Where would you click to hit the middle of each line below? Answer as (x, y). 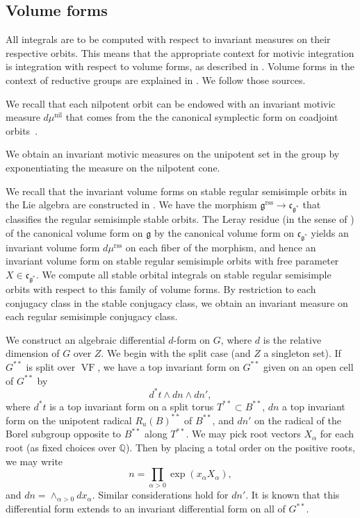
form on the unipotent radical (69, 420)
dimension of (33, 353)
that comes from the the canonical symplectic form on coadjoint (202, 117)
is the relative (292, 339)
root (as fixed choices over (61, 447)
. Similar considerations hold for (160, 495)
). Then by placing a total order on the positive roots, (240, 447)
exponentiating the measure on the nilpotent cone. (113, 167)
